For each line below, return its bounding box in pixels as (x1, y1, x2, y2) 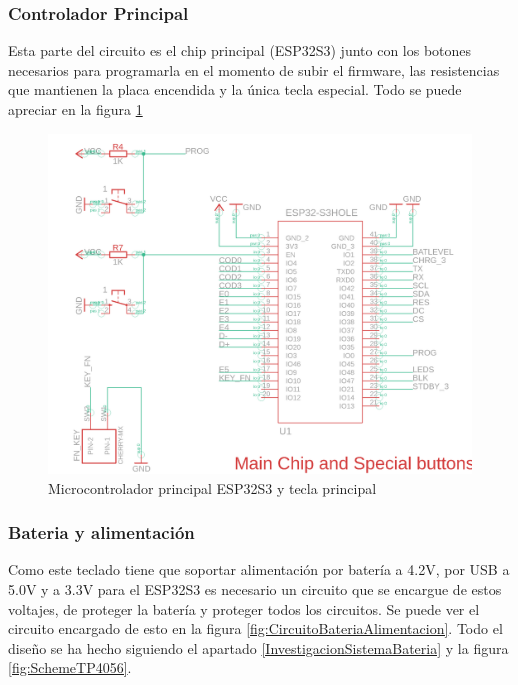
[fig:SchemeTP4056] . (8, 657, 132, 678)
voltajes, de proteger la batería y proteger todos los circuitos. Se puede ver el (8, 598, 480, 619)
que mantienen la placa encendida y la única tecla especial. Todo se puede (8, 79, 462, 100)
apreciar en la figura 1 (8, 99, 143, 119)
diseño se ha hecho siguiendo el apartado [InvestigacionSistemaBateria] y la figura (8, 637, 509, 658)
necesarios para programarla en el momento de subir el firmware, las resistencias (8, 59, 500, 80)
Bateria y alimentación (8, 520, 195, 545)
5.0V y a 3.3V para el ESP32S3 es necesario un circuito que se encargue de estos (8, 578, 502, 599)
